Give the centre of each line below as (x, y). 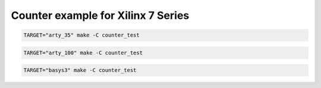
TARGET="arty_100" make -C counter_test (83, 53)
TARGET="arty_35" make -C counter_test (81, 35)
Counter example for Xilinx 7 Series (100, 15)
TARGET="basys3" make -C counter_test (80, 70)
